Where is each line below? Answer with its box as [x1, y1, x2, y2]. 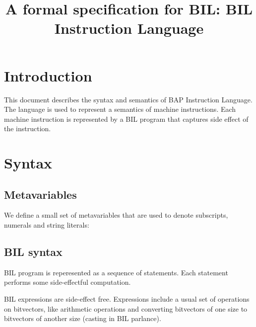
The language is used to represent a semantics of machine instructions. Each [4, 104, 236, 114]
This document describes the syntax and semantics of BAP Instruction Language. [4, 94, 253, 104]
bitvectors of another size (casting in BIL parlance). [4, 313, 161, 324]
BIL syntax [4, 244, 63, 259]
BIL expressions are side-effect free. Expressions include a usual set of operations [4, 294, 250, 304]
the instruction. [4, 123, 51, 134]
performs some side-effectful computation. [4, 277, 131, 287]
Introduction [4, 65, 92, 85]
